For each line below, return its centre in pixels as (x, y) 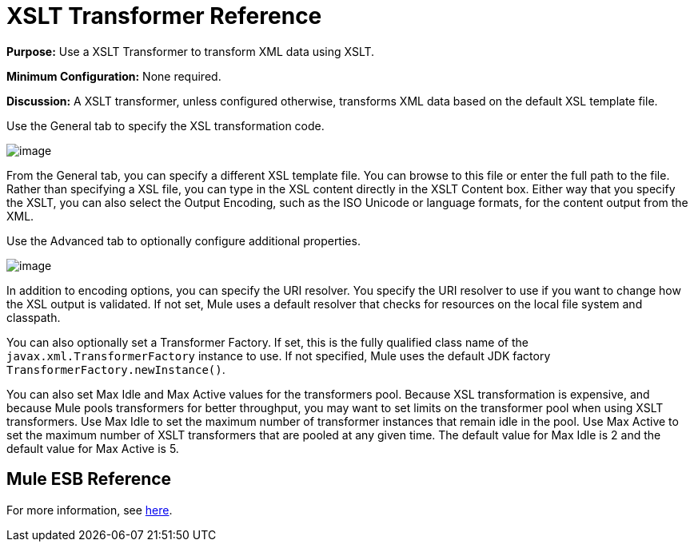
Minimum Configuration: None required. (114, 76)
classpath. (34, 317)
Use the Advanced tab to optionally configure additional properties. (183, 240)
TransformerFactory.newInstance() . (116, 369)
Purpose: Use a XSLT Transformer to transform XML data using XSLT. (191, 51)
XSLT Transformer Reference (164, 16)
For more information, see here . (90, 510)
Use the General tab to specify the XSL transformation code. (166, 125)
